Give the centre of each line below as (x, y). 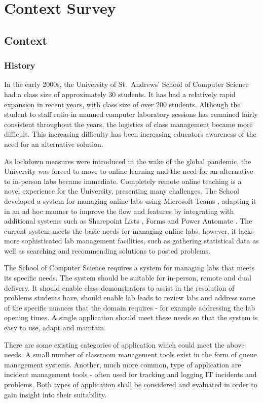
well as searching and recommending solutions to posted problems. (107, 250)
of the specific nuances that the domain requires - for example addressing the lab (130, 307)
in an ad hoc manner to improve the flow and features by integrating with (119, 211)
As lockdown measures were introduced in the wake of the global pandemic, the (128, 161)
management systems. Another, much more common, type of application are (123, 364)
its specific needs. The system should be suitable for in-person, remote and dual (128, 278)
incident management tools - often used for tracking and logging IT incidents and (130, 374)
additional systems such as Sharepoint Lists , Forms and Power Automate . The (128, 221)
